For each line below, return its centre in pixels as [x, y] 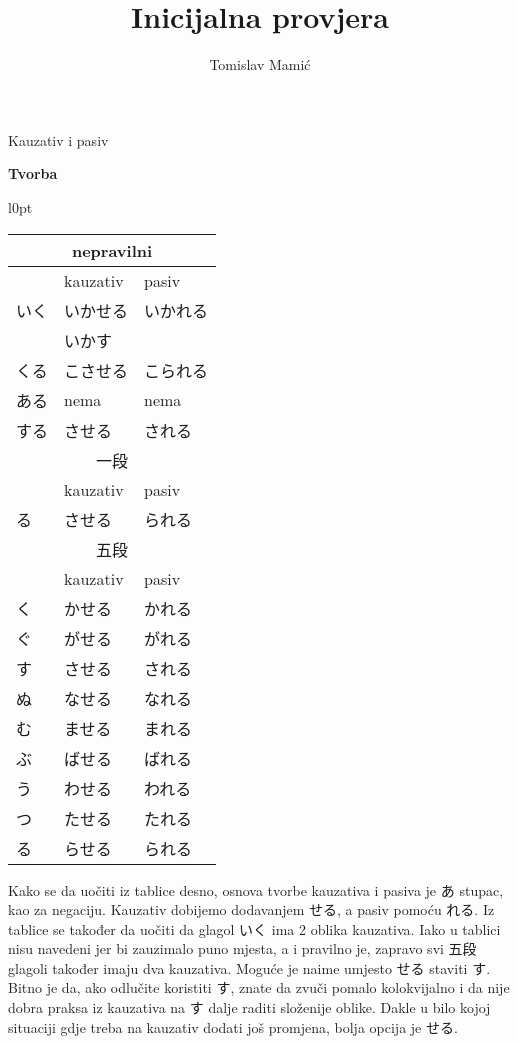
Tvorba [33, 173]
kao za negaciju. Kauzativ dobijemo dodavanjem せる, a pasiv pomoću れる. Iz [251, 909]
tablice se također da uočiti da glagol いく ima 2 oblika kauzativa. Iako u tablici [254, 928]
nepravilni [112, 250]
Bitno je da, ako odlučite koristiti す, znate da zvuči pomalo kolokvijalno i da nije [259, 987]
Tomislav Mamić [260, 64]
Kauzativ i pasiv [58, 139]
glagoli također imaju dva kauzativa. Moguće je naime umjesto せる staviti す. [249, 967]
